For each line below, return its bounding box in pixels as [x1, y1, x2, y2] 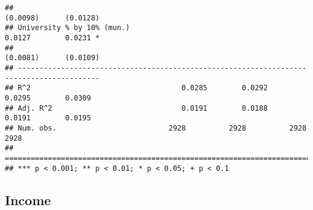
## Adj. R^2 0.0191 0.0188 [5, 103, 268, 113]
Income [5, 190, 51, 209]
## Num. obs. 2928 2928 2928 [5, 123, 307, 132]
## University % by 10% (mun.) [5, 23, 130, 32]
